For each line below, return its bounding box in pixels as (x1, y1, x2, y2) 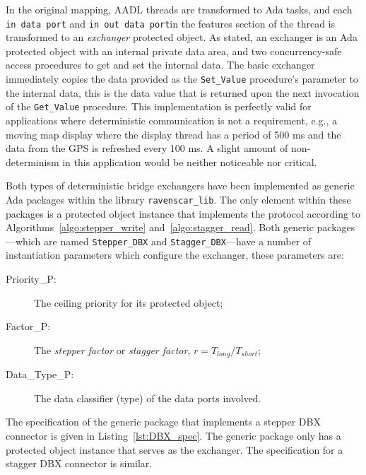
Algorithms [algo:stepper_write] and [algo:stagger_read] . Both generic (6, 220, 314, 235)
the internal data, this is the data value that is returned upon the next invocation (6, 85, 360, 100)
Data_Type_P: (6, 367, 74, 382)
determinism (6, 154, 59, 169)
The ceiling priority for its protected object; (34, 295, 223, 310)
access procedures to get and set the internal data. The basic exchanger (6, 57, 315, 72)
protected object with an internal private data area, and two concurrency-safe (6, 43, 342, 58)
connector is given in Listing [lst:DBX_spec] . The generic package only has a (6, 428, 341, 443)
